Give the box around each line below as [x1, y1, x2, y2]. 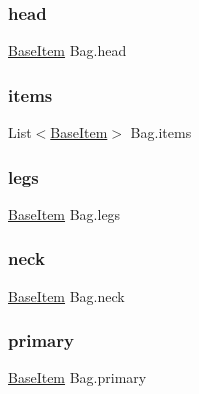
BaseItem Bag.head [8, 40, 127, 61]
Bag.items [130, 122, 192, 143]
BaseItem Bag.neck [8, 285, 125, 306]
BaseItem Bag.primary [8, 367, 147, 388]
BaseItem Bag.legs [8, 203, 121, 224]
